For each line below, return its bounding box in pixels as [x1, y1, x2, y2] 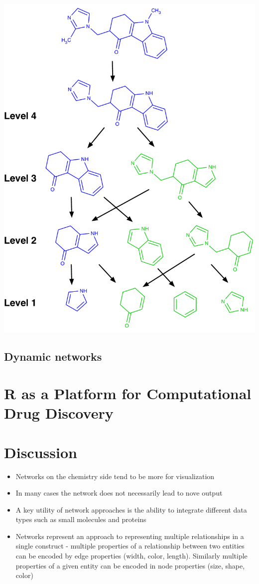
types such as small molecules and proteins [15, 514, 146, 525]
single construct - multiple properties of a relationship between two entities [15, 541, 245, 551]
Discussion [4, 442, 77, 462]
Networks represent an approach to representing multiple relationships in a [15, 531, 244, 541]
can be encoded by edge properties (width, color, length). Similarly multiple [15, 551, 248, 561]
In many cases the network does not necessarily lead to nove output [15, 488, 223, 498]
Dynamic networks [4, 349, 102, 364]
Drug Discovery [4, 403, 114, 423]
